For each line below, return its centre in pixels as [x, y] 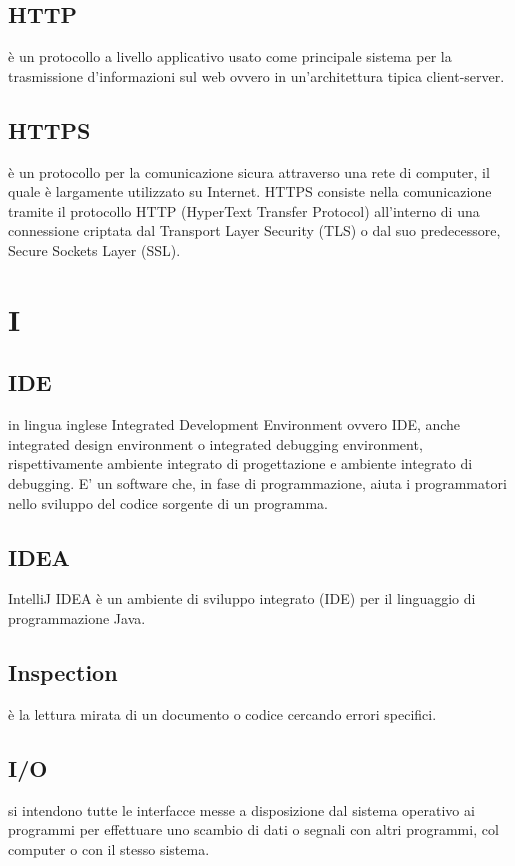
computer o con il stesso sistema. [109, 848]
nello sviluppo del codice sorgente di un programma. [168, 502]
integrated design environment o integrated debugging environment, [215, 443]
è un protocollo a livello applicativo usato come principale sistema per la [230, 56]
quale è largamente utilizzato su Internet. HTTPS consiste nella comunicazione [250, 191]
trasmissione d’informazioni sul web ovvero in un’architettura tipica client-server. [256, 75]
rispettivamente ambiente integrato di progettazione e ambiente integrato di [240, 463]
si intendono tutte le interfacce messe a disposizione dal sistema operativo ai [241, 809]
